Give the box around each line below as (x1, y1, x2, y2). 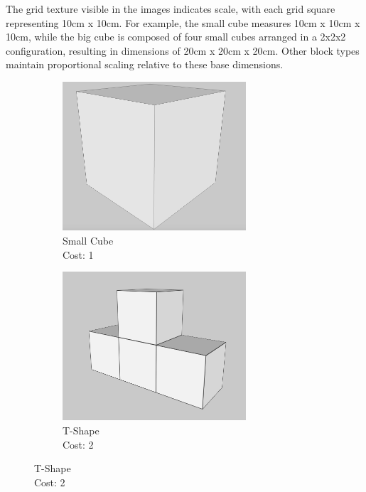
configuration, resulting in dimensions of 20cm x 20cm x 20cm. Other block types (6, 43, 360, 58)
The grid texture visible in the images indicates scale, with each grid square (6, 1, 335, 16)
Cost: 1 (63, 247, 94, 262)
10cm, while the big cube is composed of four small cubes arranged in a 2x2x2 (6, 29, 346, 44)
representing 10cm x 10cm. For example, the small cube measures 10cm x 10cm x (6, 15, 360, 30)
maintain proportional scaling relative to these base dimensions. (6, 57, 284, 72)
